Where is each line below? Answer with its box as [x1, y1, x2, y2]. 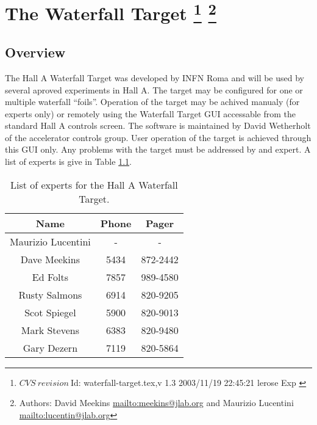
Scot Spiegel [24, 305, 76, 319]
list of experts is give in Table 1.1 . [5, 155, 132, 168]
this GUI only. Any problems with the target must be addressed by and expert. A [5, 143, 311, 156]
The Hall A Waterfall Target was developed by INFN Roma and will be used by [5, 71, 304, 84]
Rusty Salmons [18, 287, 82, 302]
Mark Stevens [21, 322, 79, 337]
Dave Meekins [20, 252, 80, 266]
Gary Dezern [23, 340, 78, 355]
